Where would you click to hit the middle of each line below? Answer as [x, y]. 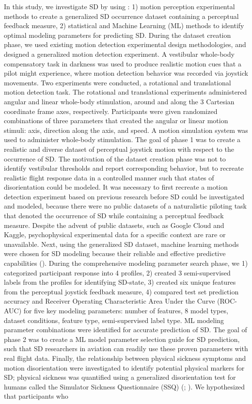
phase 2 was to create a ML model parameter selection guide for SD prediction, [122, 339]
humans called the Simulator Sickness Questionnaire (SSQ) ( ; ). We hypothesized [125, 386]
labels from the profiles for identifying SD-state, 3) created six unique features [120, 282]
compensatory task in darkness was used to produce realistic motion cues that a [123, 63]
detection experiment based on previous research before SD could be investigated [124, 196]
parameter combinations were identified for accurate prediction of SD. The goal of [126, 330]
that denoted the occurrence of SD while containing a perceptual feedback [114, 216]
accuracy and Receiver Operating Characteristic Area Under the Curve [110, 301]
